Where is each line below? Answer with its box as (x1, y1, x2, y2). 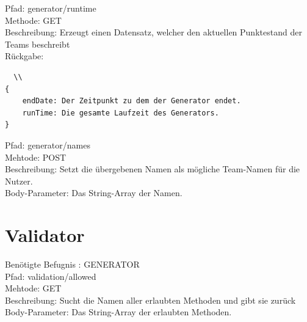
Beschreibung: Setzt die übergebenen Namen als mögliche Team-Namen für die (5, 163, 300, 175)
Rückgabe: (5, 49, 44, 62)
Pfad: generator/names (5, 138, 90, 151)
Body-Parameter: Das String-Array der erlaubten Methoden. (5, 306, 232, 318)
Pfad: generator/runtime (5, 2, 96, 14)
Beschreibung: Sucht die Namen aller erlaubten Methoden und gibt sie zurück (5, 293, 296, 306)
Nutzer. (5, 174, 33, 187)
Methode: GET (5, 13, 62, 26)
